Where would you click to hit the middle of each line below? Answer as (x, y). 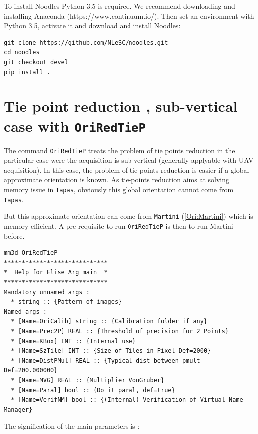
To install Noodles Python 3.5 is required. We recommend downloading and (120, 6)
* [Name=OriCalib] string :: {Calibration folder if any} (109, 321)
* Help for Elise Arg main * (56, 272)
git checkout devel (36, 62)
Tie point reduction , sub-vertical (121, 106)
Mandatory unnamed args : (47, 292)
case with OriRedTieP (75, 126)
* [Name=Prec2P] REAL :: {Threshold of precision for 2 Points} (120, 331)
